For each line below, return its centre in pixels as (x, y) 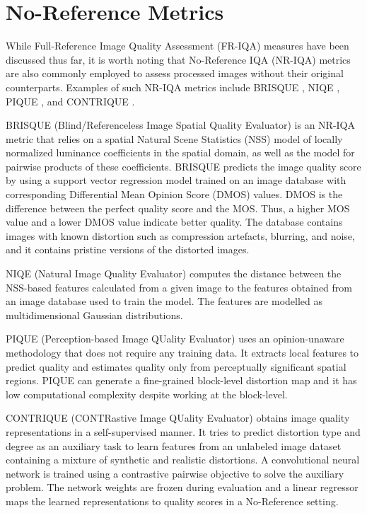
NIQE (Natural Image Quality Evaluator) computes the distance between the (174, 273)
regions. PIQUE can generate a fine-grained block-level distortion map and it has (181, 380)
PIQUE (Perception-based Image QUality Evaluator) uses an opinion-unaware (175, 339)
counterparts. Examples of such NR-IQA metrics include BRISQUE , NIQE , (173, 87)
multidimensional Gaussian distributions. (94, 315)
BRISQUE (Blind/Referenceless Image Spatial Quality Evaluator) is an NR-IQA (181, 125)
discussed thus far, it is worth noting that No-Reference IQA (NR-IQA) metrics (178, 59)
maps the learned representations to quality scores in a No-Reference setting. (172, 501)
